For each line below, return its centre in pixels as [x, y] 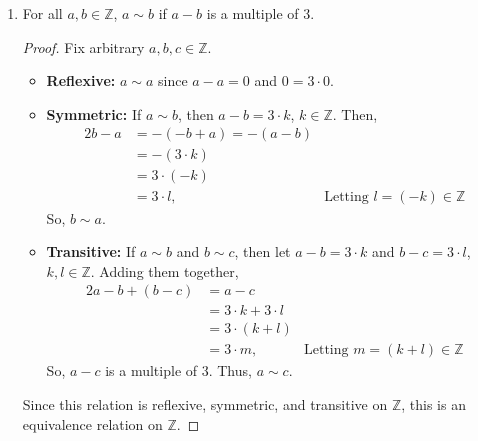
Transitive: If [91, 251]
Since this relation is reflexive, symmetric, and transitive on [205, 404]
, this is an [433, 404]
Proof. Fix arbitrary [83, 46]
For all [42, 13]
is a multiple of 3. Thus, [178, 370]
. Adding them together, [164, 270]
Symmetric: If [94, 113]
